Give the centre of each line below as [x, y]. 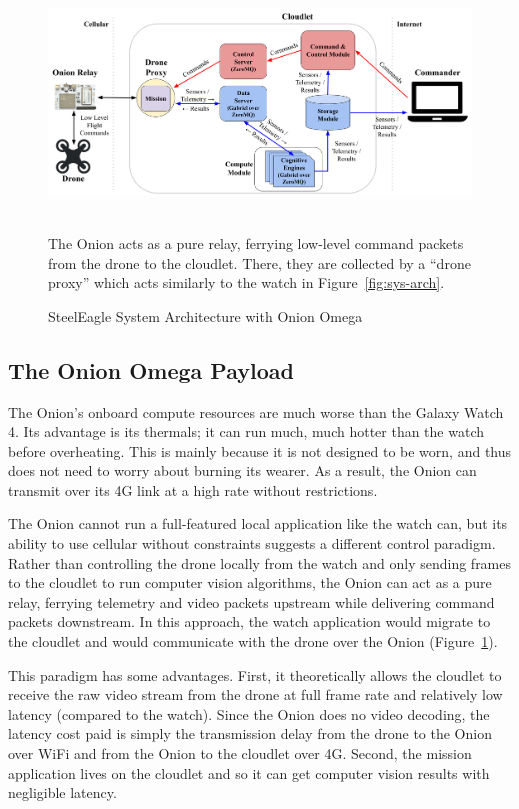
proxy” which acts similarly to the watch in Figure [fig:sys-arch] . [246, 282]
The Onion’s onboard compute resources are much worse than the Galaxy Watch [256, 411]
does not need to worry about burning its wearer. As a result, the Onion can [242, 470]
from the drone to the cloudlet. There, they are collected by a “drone [259, 262]
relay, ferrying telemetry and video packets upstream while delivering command [251, 601]
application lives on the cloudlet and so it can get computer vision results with [249, 772]
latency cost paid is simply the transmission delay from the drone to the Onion [250, 733]
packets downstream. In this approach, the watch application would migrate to [249, 621]
